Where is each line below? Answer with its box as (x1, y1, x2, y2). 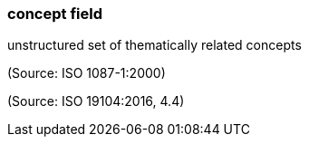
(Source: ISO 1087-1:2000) (7, 65, 166, 82)
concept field (7, 5, 102, 23)
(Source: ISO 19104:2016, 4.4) (7, 93, 185, 110)
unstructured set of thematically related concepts (7, 37, 302, 53)
